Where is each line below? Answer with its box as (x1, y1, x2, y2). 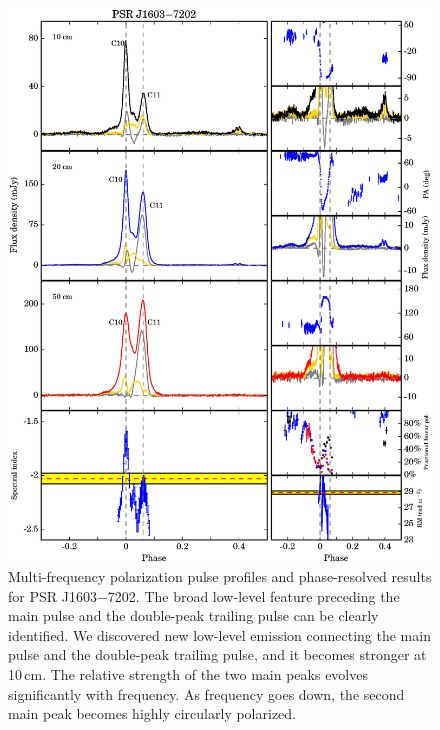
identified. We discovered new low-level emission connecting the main (8, 624, 431, 645)
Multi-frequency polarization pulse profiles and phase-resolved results (8, 566, 432, 587)
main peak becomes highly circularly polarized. (8, 703, 296, 724)
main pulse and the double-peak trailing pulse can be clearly (8, 605, 379, 626)
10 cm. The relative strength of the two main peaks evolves (8, 664, 368, 685)
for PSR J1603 (8, 585, 97, 606)
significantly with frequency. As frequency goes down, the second (8, 683, 405, 704)
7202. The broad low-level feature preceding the (107, 585, 400, 606)
